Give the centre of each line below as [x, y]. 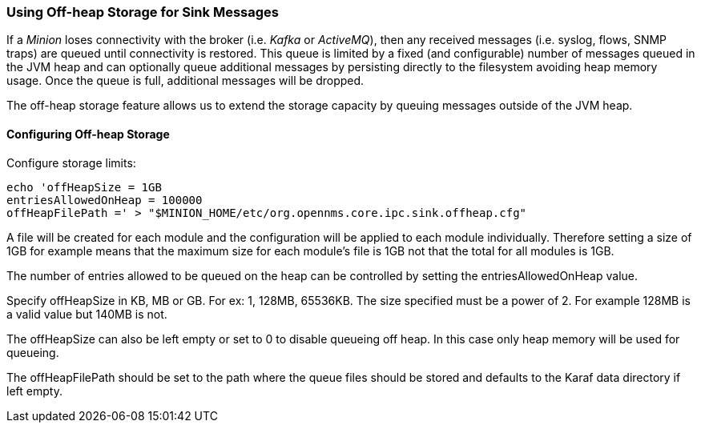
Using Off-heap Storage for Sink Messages [143, 12]
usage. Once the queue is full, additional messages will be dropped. [185, 81]
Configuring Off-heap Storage [88, 134]
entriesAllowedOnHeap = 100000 [105, 200]
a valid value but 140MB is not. [87, 314]
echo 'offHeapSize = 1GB [84, 187]
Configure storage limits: [71, 162]
